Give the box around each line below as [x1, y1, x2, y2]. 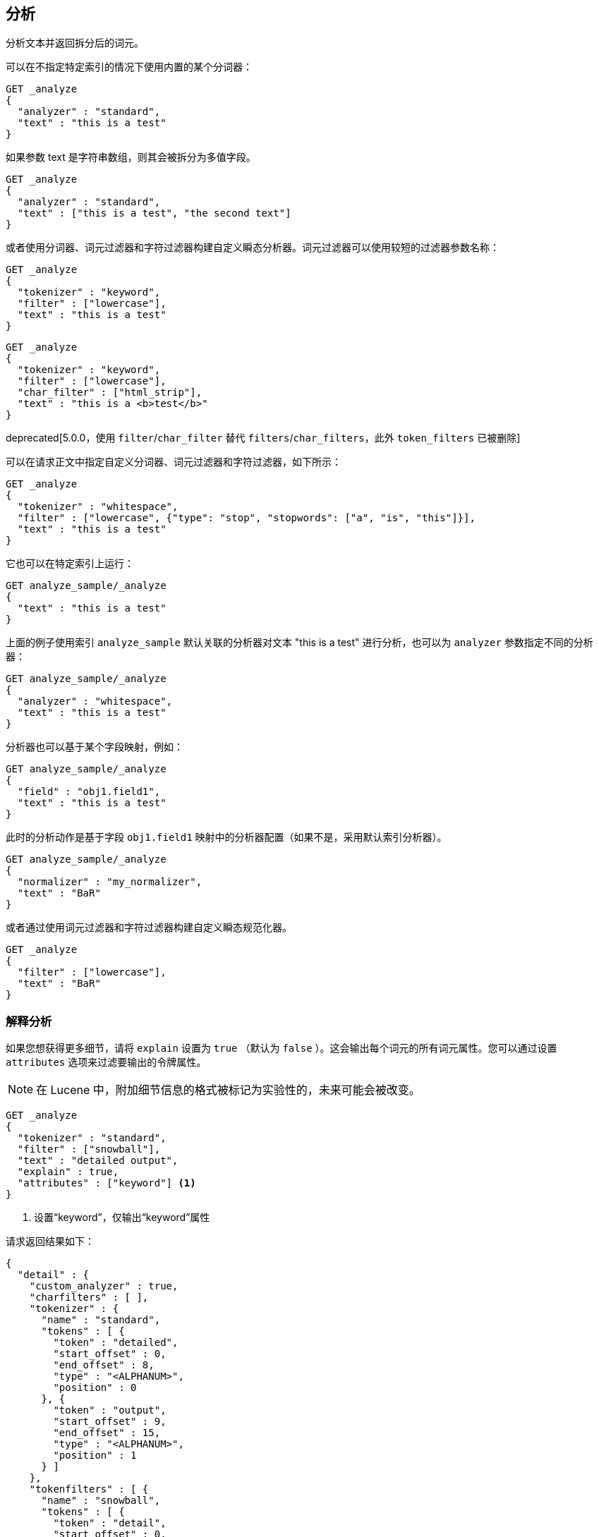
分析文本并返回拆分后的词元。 [6, 37, 144, 49]
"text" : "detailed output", [17, 1155, 179, 1167]
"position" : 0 [53, 1382, 137, 1394]
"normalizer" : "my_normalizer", [17, 876, 202, 888]
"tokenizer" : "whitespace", [17, 501, 179, 513]
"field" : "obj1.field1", [17, 786, 161, 798]
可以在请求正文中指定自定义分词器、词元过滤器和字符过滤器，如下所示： [6, 456, 341, 468]
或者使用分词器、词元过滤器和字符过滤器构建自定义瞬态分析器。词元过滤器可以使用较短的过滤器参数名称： [6, 241, 500, 254]
